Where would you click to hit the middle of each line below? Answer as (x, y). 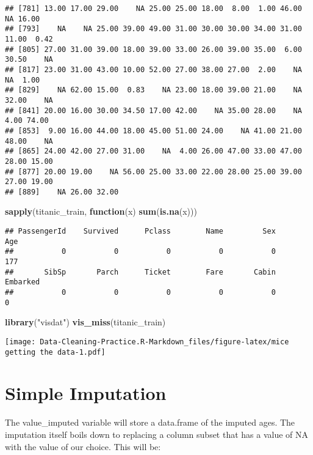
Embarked (23, 282)
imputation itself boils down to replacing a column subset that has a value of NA (157, 434)
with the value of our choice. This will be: (83, 446)
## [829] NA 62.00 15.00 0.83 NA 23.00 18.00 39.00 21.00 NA (153, 90)
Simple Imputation (86, 393)
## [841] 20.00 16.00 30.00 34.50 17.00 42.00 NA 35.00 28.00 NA (153, 110)
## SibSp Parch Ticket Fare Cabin (140, 272)
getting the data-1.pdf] (55, 352)
